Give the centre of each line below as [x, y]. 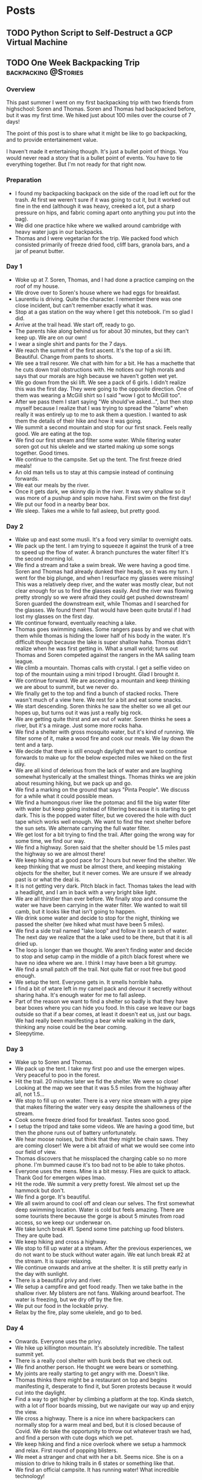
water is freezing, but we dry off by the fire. [69, 1299]
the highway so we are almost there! [60, 854]
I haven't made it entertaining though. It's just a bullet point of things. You [97, 152]
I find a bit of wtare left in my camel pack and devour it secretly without [103, 988]
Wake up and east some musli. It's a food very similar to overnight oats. [104, 540]
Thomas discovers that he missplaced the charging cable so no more [101, 1158]
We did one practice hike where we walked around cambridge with [98, 225]
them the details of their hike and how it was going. [78, 421]
